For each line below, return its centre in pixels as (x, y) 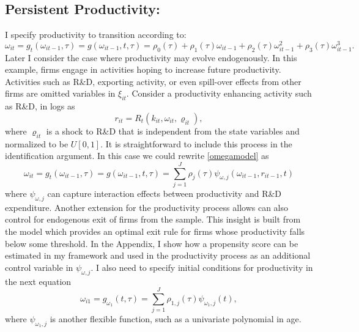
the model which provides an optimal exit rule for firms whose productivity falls (155, 231)
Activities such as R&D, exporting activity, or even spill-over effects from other (153, 81)
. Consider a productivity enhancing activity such (219, 93)
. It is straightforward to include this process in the (196, 143)
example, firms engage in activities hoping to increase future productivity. (143, 69)
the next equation (38, 281)
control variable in (39, 267)
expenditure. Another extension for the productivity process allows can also (146, 207)
